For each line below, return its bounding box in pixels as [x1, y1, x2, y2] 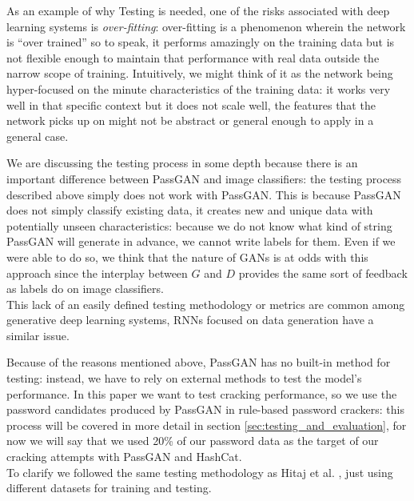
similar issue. [6, 327, 70, 343]
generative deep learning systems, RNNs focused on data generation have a [6, 311, 374, 328]
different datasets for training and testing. [6, 479, 212, 496]
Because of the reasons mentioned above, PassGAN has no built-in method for [6, 354, 391, 371]
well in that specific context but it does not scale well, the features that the [6, 96, 376, 113]
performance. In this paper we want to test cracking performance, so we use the [6, 385, 397, 402]
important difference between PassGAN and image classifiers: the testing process [6, 170, 402, 186]
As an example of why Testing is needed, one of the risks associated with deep [6, 2, 390, 18]
